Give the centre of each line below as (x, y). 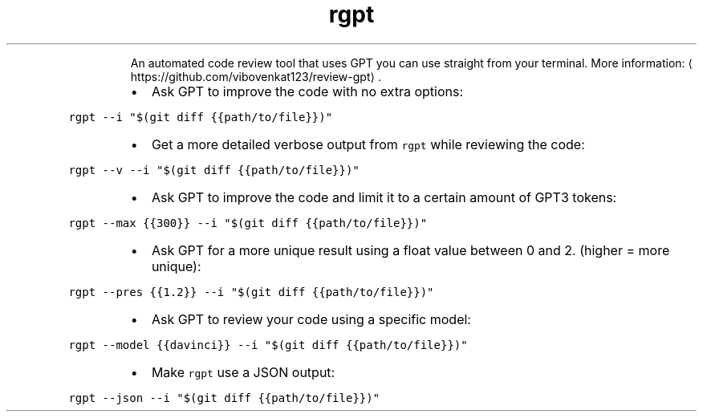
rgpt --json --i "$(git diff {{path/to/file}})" (224, 398)
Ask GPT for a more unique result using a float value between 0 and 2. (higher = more (410, 250)
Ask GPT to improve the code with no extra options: (307, 91)
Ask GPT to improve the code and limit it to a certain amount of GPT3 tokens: (384, 197)
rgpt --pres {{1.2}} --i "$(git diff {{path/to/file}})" (251, 292)
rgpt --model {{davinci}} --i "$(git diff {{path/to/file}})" (268, 345)
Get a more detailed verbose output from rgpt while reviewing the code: (368, 144)
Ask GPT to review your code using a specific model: (311, 319)
